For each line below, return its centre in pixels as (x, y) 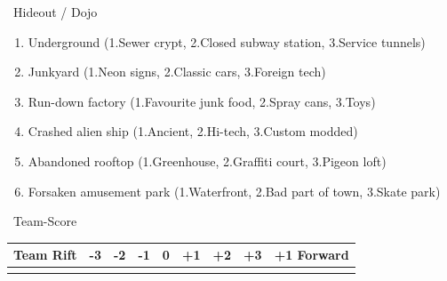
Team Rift (45, 255)
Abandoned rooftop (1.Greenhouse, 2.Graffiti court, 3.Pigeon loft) (207, 161)
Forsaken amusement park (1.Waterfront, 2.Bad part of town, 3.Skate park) (234, 191)
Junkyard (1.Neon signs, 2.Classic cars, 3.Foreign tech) (177, 72)
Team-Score (45, 221)
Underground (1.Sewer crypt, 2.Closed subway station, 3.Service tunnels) (227, 41)
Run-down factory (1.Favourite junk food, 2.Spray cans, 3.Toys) (202, 101)
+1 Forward (311, 255)
